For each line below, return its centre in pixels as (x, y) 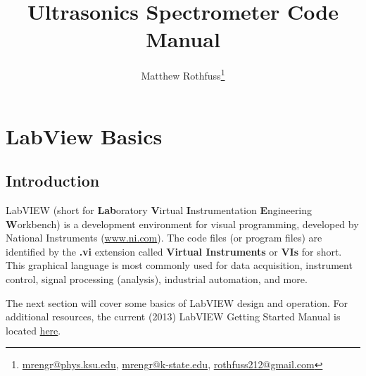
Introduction (53, 181)
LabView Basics (84, 136)
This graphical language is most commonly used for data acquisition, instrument (179, 265)
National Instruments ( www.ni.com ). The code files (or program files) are (164, 238)
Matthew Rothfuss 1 (183, 74)
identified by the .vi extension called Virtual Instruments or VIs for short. (174, 251)
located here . (33, 330)
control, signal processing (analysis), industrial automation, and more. (157, 278)
